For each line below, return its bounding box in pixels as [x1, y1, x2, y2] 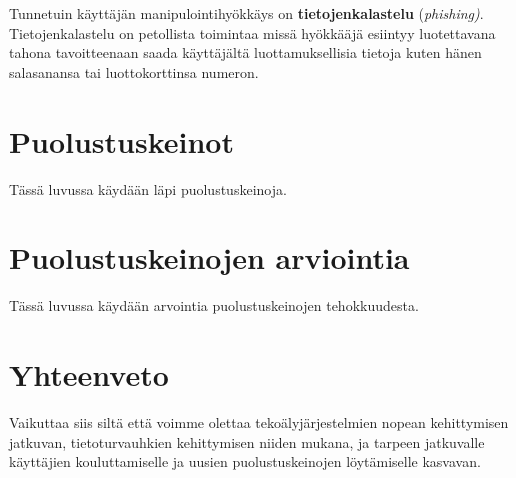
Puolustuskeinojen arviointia [9, 237, 410, 278]
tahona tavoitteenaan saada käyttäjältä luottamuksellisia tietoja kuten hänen [9, 42, 482, 63]
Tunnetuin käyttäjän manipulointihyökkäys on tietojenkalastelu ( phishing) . [9, 3, 484, 23]
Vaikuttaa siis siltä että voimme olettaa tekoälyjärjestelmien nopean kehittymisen [9, 411, 509, 432]
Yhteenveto [9, 354, 169, 394]
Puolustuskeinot [9, 120, 234, 161]
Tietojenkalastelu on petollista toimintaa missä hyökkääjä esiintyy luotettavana [9, 22, 496, 43]
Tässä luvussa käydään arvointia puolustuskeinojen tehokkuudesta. [9, 295, 419, 316]
